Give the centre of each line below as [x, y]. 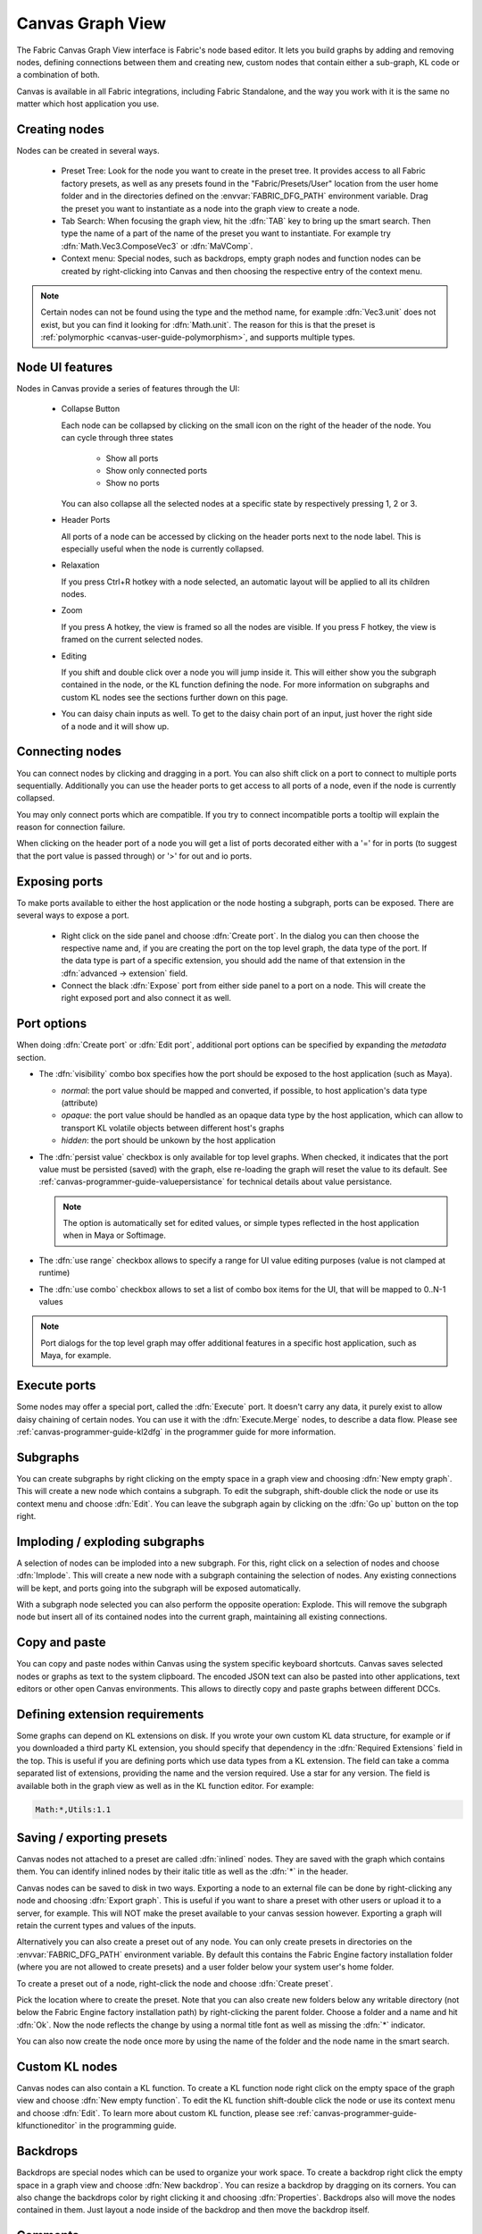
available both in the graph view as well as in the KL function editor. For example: [165, 1785]
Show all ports [132, 458]
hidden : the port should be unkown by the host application [168, 1140]
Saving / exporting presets [92, 1838]
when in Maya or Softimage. [115, 1235]
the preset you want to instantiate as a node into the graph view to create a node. [211, 208]
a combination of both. [58, 75]
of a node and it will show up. [115, 726]
